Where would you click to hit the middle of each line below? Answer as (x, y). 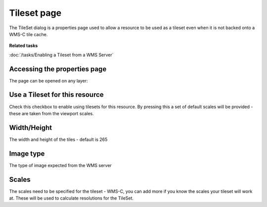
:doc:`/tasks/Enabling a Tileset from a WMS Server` (61, 55)
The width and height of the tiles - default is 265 (58, 139)
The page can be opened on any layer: (49, 81)
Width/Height (30, 128)
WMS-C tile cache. (28, 34)
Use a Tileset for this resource (56, 95)
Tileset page (35, 13)
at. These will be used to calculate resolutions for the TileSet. (71, 198)
